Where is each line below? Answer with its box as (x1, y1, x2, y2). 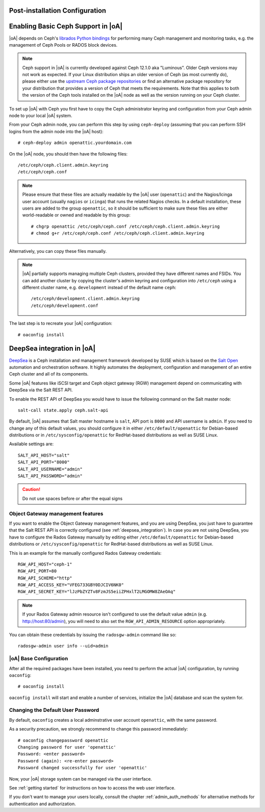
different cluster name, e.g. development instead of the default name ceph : (22, 285, 177, 291)
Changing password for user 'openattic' (18, 744, 116, 750)
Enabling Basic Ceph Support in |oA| (9, 22, 123, 30)
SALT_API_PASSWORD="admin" (18, 473, 83, 479)
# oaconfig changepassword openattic (18, 737, 109, 743)
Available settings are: (9, 441, 54, 447)
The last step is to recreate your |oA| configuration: (9, 321, 112, 326)
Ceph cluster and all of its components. (9, 371, 89, 377)
